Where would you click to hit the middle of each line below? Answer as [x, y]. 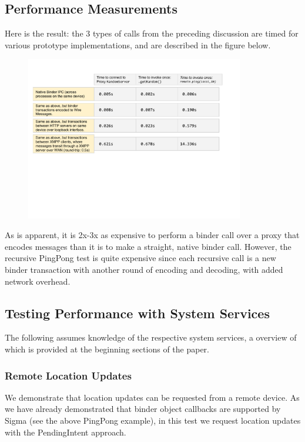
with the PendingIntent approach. [66, 432]
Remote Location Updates [68, 375]
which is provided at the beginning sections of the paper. [107, 349]
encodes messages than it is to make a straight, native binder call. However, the [148, 246]
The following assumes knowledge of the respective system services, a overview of [151, 337]
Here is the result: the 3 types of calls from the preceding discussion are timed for [152, 33]
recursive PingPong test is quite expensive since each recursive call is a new [140, 258]
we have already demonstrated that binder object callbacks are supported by [143, 409]
